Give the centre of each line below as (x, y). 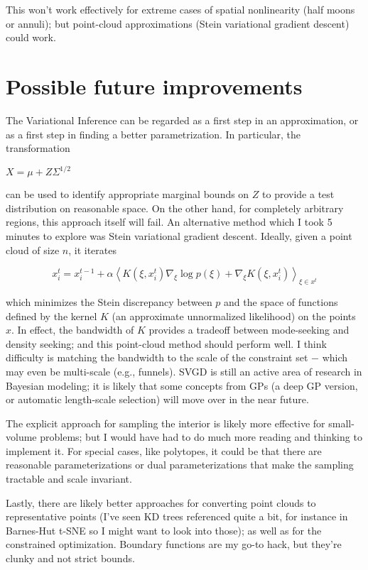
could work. (31, 37)
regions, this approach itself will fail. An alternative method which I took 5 (169, 222)
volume (21, 437)
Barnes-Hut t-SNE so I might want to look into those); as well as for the (164, 530)
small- (341, 423)
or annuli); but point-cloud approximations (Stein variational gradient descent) (178, 23)
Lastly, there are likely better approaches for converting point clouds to (161, 502)
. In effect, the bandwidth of (73, 330)
